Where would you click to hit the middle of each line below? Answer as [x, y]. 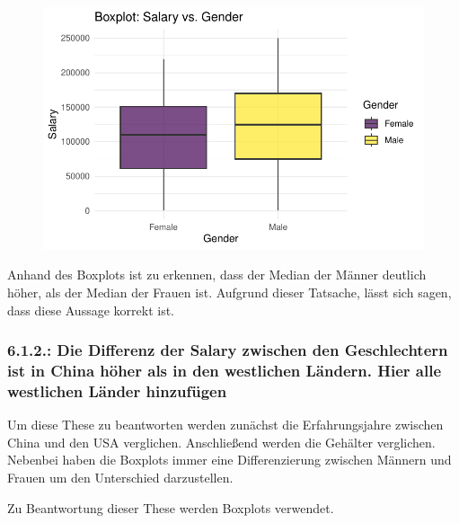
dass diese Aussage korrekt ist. [91, 310]
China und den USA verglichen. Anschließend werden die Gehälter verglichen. [221, 442]
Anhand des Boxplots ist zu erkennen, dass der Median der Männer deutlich [217, 275]
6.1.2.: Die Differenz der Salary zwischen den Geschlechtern [228, 350]
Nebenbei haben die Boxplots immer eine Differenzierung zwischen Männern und [229, 460]
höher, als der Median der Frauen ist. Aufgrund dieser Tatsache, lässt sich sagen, [229, 292]
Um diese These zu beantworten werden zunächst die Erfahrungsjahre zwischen [225, 425]
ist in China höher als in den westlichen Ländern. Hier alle [225, 371]
